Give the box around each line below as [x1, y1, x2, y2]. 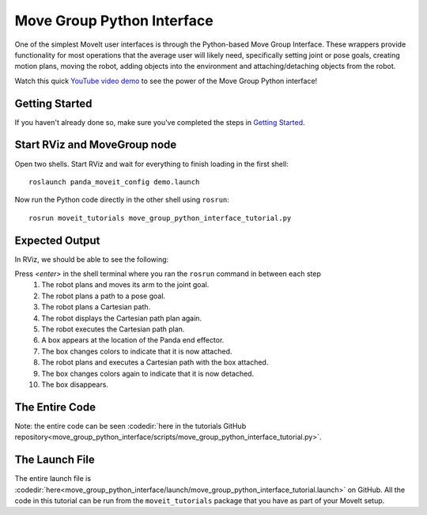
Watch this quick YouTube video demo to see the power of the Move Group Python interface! [14, 76, 318, 85]
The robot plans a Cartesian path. [41, 302, 151, 312]
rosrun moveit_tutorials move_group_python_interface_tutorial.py [28, 214, 292, 222]
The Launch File [14, 453, 95, 467]
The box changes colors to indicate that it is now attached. [41, 346, 232, 356]
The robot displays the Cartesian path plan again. [41, 313, 202, 323]
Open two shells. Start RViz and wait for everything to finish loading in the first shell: [14, 159, 289, 169]
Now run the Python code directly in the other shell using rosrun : [14, 195, 229, 205]
